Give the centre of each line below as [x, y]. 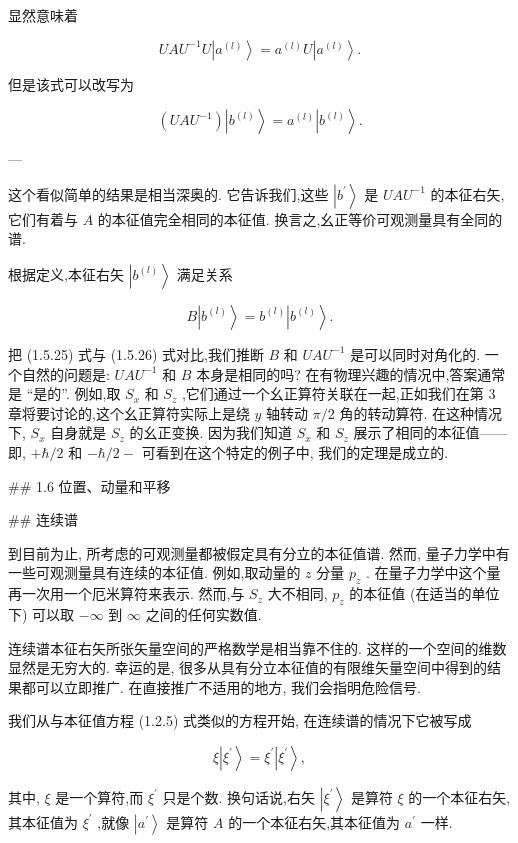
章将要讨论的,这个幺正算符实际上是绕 [129, 412]
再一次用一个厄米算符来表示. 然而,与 [126, 593]
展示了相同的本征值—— [430, 432]
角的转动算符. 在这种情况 [420, 412]
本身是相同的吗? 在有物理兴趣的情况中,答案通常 [351, 373]
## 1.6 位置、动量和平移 [89, 485]
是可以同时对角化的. [415, 353]
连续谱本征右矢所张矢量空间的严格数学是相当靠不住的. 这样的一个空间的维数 [257, 647]
